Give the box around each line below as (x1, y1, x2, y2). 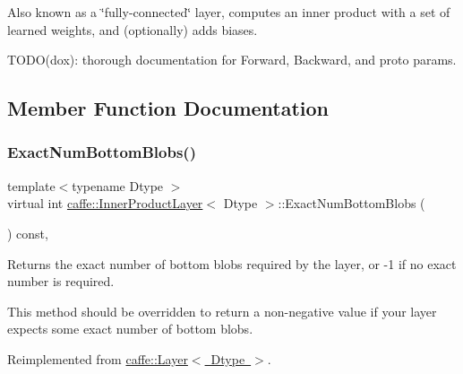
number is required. (7, 272, 115, 291)
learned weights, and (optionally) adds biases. (7, 20, 258, 39)
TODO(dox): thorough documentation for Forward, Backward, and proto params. (7, 50, 457, 69)
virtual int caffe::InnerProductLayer (7, 194, 203, 213)
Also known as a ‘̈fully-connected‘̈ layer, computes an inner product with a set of (7, 3, 450, 21)
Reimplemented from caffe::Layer (7, 349, 188, 368)
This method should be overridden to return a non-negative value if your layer (7, 301, 437, 320)
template (7, 176, 56, 195)
